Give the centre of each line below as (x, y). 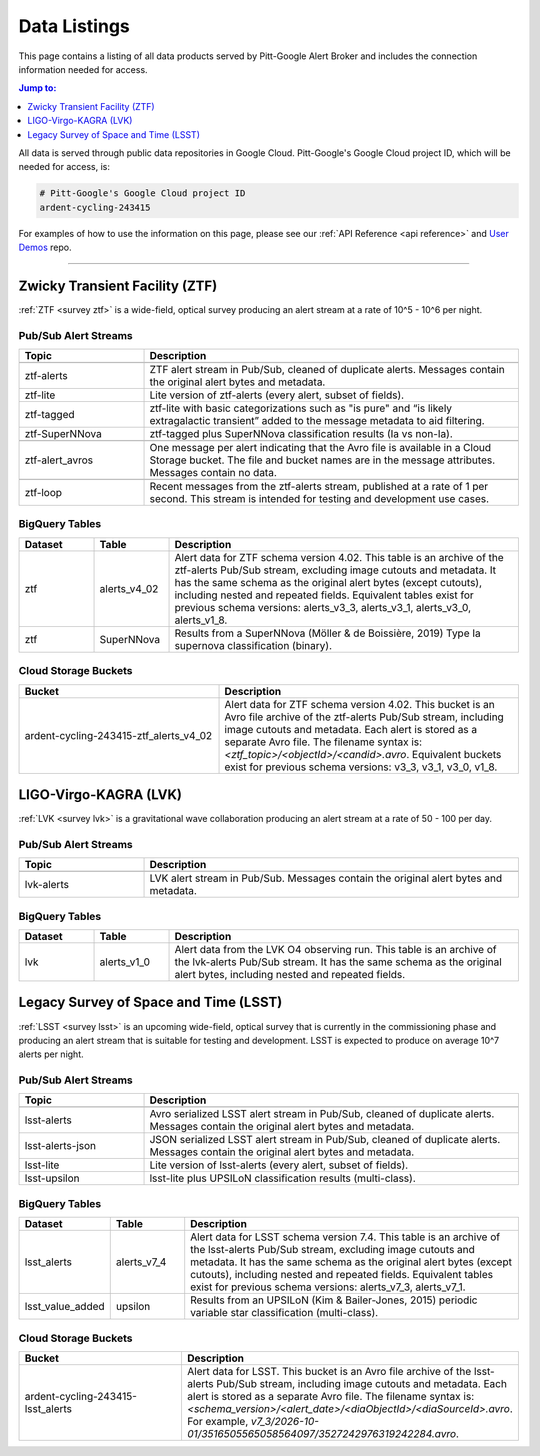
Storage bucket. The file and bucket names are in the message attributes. (322, 460)
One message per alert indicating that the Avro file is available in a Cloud (320, 448)
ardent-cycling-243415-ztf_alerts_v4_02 (118, 735)
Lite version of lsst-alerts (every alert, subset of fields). (279, 1165)
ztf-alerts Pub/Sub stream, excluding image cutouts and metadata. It (335, 570)
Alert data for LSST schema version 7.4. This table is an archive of (345, 1237)
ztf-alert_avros (59, 460)
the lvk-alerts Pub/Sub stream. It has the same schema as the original (338, 962)
